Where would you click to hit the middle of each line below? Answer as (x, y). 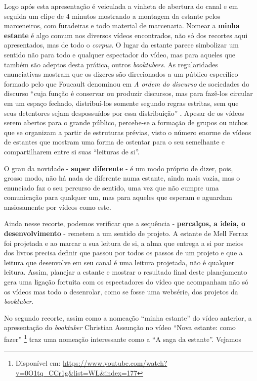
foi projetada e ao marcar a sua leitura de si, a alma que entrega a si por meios (124, 243)
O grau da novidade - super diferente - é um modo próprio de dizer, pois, (119, 168)
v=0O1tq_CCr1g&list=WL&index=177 (76, 372)
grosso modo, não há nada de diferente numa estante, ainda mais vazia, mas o (122, 178)
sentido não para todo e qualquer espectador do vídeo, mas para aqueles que (120, 54)
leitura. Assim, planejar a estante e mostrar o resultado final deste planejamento (126, 272)
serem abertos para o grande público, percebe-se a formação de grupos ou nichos (126, 122)
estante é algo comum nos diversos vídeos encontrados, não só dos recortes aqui (126, 35)
